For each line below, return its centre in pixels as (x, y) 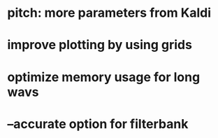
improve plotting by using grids (100, 45)
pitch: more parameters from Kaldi (109, 13)
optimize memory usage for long (104, 77)
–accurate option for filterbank (98, 124)
